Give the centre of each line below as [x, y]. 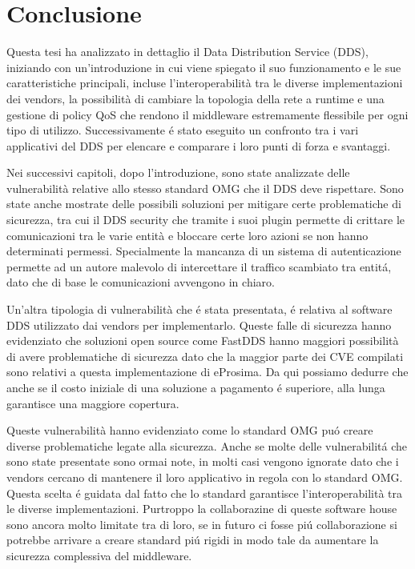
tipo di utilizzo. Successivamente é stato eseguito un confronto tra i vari [183, 130]
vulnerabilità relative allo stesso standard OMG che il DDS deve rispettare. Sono [205, 188]
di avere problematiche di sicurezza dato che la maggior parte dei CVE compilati [205, 356]
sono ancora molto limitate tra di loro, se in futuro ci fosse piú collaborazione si [202, 524]
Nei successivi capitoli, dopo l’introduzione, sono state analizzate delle [178, 172]
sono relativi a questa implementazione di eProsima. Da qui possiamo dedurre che [207, 372]
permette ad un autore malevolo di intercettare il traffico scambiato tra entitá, [199, 266]
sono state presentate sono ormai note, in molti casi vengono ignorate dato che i [203, 461]
